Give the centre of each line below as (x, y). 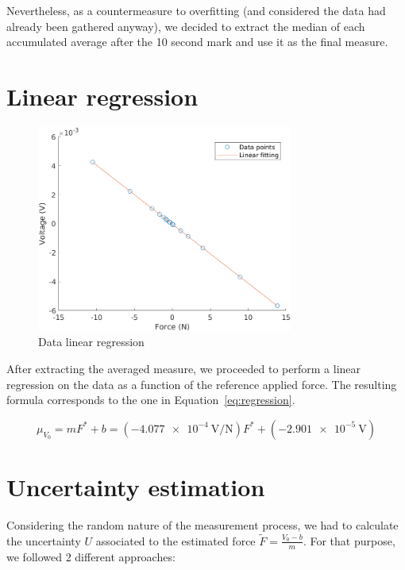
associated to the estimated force (175, 540)
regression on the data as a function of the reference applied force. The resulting (202, 384)
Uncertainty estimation (136, 487)
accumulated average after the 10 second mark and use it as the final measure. (197, 42)
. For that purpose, (349, 540)
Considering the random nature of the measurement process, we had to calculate (202, 524)
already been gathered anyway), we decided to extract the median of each (186, 26)
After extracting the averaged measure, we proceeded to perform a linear (184, 369)
